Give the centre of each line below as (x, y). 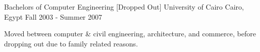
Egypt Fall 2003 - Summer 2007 (53, 16)
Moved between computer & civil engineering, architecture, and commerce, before (130, 34)
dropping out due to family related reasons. (71, 43)
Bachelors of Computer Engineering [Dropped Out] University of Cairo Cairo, (124, 7)
